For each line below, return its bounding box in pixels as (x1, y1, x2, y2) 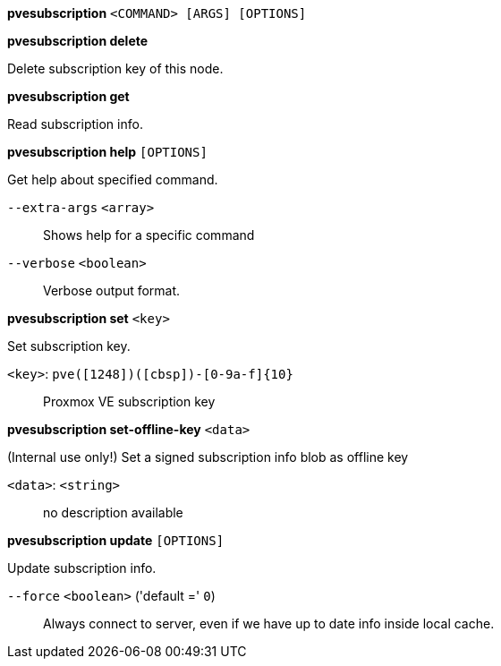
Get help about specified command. (7, 172, 218, 187)
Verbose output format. (43, 283, 181, 298)
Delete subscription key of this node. (7, 61, 224, 76)
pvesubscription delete (7, 33, 149, 48)
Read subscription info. (7, 116, 143, 132)
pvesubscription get (7, 89, 130, 104)
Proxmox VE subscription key (43, 394, 216, 409)
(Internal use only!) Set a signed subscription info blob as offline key (7, 449, 409, 465)
